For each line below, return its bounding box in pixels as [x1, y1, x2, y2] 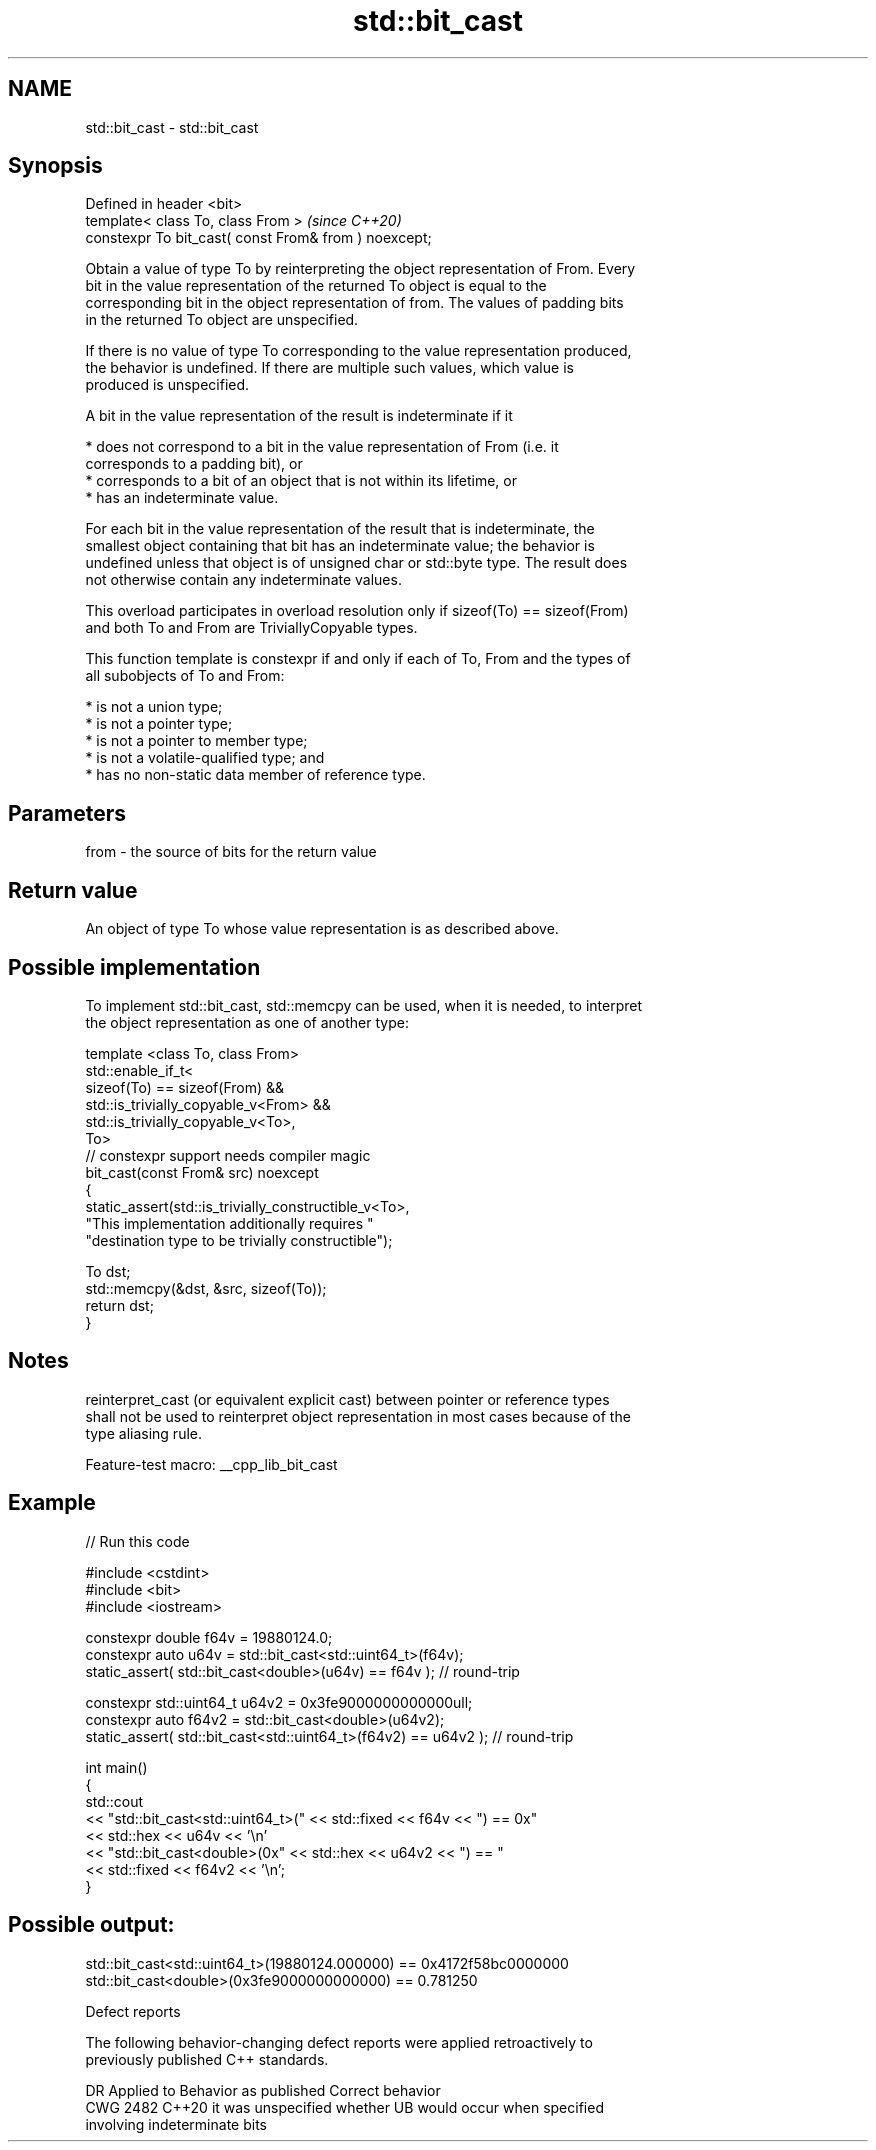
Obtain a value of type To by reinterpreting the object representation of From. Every [85, 260, 636, 278]
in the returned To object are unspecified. [85, 311, 359, 329]
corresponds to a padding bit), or [85, 455, 303, 473]
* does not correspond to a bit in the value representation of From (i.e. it [85, 438, 559, 456]
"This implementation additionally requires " [85, 1214, 374, 1232]
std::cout [85, 1792, 144, 1810]
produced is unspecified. [85, 376, 250, 394]
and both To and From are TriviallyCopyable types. [85, 619, 418, 637]
